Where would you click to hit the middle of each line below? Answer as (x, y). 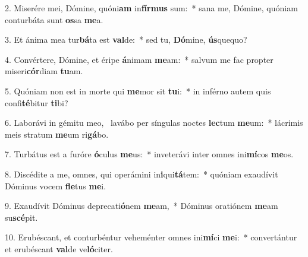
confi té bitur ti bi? (37, 102)
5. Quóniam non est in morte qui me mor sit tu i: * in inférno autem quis (138, 91)
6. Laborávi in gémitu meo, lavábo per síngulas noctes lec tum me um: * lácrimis (154, 123)
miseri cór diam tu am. (44, 71)
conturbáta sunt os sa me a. (54, 19)
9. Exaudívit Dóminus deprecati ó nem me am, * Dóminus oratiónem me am (142, 206)
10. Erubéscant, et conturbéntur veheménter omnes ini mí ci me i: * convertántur (151, 237)
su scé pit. (21, 217)
